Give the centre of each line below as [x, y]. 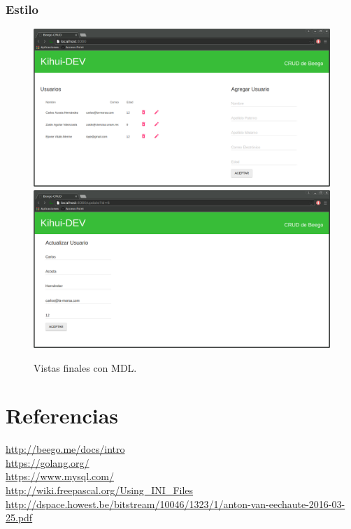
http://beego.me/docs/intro [65, 449]
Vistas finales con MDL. [85, 367]
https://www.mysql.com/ [60, 476]
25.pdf [19, 517]
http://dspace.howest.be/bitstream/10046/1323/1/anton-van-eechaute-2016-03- [175, 503]
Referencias [62, 415]
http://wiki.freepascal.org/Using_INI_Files [100, 490]
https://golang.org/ [48, 462]
